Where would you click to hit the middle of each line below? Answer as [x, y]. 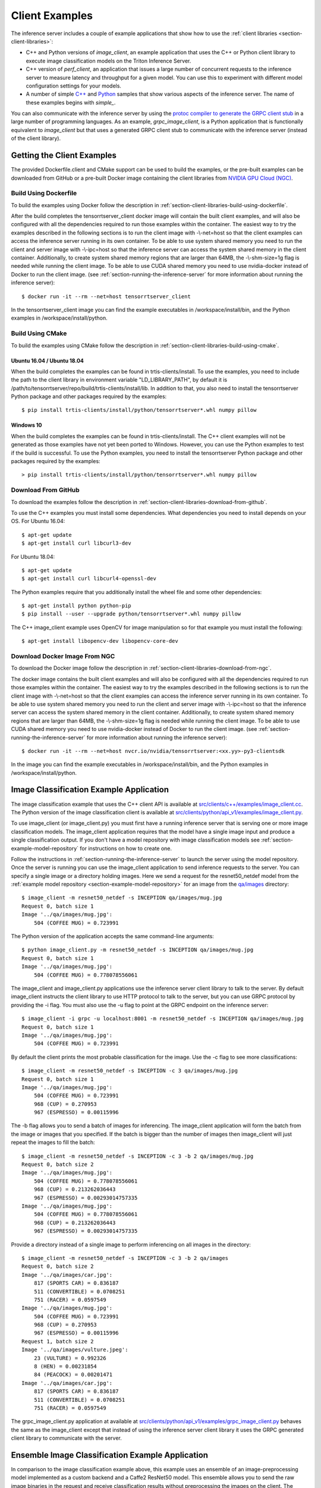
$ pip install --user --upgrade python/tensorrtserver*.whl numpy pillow [131, 614]
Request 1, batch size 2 [58, 1341]
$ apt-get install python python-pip [77, 606]
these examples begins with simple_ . [71, 102]
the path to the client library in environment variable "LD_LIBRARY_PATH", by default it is [119, 380]
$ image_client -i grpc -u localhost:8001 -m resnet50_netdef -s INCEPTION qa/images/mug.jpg [163, 1019]
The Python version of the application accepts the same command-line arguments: [112, 936]
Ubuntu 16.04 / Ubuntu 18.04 [48, 361]
